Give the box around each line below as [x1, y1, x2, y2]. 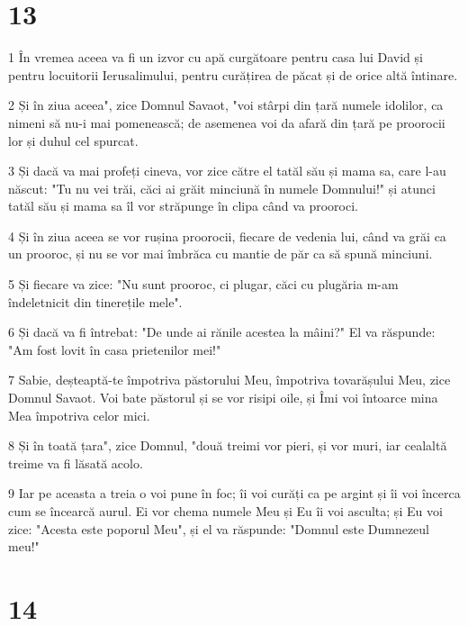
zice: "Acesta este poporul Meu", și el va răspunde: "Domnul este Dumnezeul [8, 519, 430, 538]
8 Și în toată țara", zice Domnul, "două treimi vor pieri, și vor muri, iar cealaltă [8, 436, 447, 455]
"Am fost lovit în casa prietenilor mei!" [8, 340, 221, 358]
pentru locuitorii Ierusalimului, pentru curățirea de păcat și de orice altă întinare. [8, 65, 458, 84]
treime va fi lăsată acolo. [8, 453, 143, 472]
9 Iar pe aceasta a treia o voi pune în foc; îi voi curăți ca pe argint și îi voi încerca [8, 484, 461, 503]
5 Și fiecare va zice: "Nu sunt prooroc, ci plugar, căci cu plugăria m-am [8, 275, 399, 294]
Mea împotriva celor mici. [8, 405, 150, 424]
